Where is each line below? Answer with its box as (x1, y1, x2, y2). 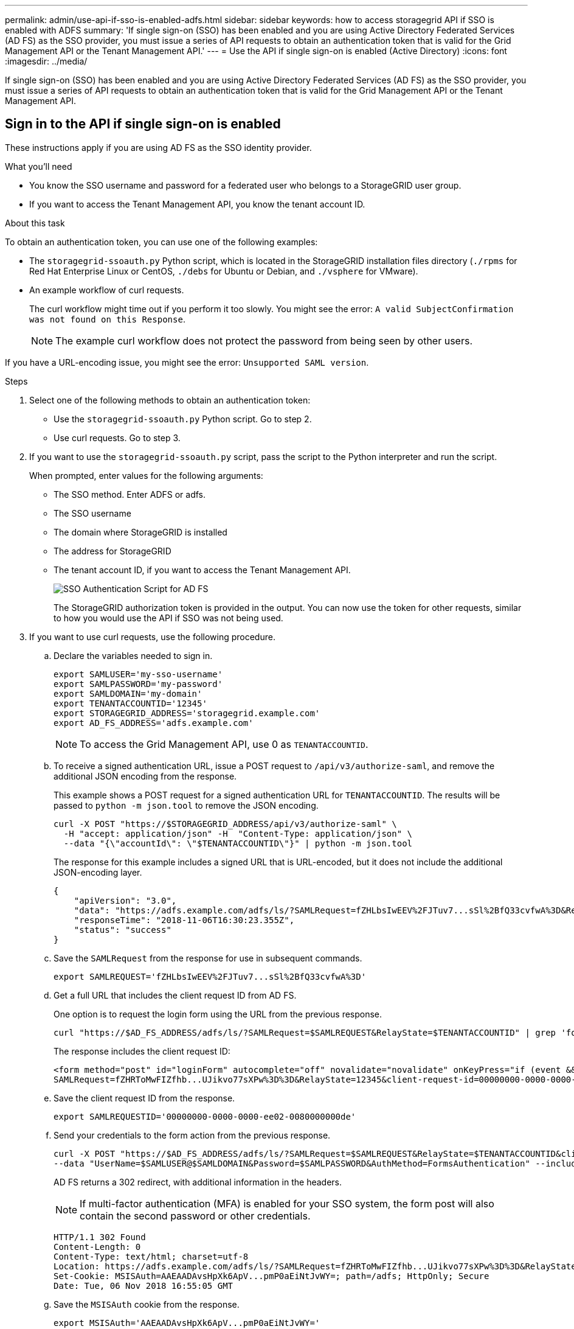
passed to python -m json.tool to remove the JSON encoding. (54, 800, 319, 811)
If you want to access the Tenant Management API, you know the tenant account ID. (29, 198, 365, 209)
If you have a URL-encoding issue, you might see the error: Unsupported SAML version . (5, 357, 369, 368)
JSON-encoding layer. (54, 867, 142, 877)
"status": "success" (74, 924, 171, 935)
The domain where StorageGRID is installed (54, 526, 227, 537)
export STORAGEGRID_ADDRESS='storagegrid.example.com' (54, 708, 320, 718)
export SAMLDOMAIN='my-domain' (54, 688, 202, 699)
